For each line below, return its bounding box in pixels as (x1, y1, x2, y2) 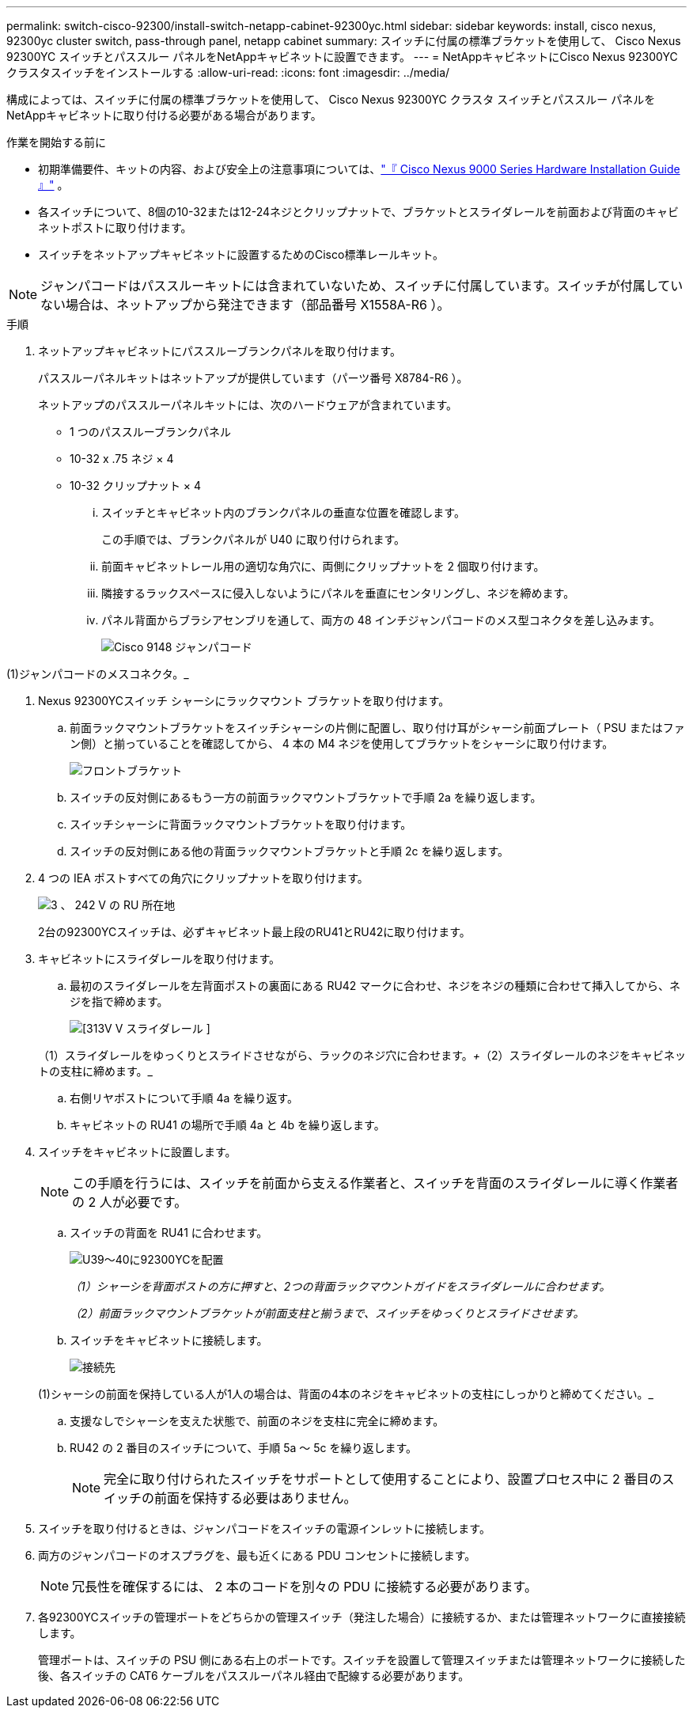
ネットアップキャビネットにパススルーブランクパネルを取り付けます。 (38, 344, 402, 358)
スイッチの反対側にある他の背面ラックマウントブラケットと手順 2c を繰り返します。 (70, 844, 509, 858)
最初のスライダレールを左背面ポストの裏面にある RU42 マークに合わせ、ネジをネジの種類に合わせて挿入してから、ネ (70, 979, 680, 992)
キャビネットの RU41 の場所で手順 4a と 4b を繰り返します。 (70, 1118, 385, 1132)
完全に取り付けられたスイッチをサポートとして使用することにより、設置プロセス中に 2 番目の (104, 1471, 662, 1487)
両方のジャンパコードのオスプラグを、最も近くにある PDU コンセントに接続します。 (38, 1549, 476, 1562)
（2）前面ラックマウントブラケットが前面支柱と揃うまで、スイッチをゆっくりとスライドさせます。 (70, 1306, 585, 1320)
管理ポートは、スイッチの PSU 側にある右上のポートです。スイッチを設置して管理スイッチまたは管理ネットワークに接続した (38, 1653, 686, 1667)
